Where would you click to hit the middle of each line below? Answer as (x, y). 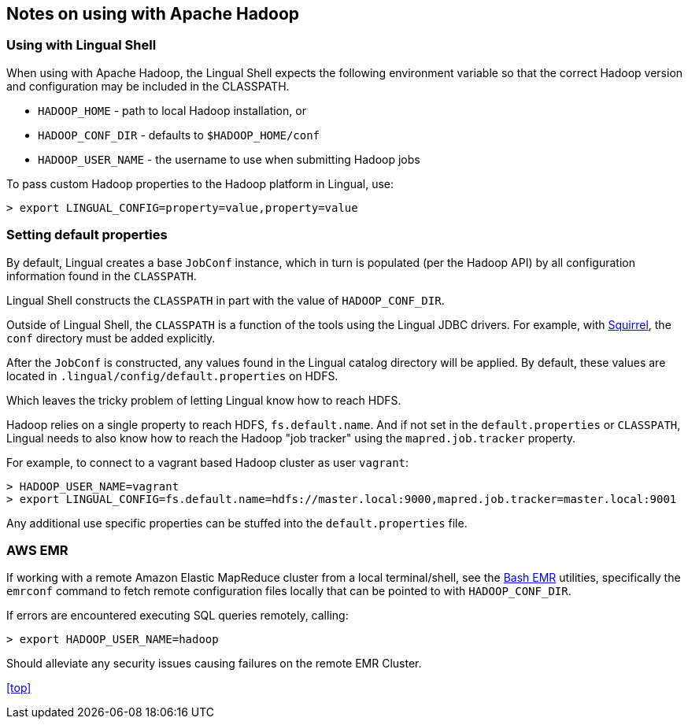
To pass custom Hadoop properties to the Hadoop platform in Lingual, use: (200, 183)
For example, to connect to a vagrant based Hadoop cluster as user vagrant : (208, 462)
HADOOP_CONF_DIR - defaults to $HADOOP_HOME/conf (179, 135)
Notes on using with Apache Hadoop (153, 14)
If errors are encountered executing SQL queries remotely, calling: (178, 616)
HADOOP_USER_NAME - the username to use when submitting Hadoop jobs (229, 159)
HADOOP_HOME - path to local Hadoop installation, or (172, 110)
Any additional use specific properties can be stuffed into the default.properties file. (237, 523)
